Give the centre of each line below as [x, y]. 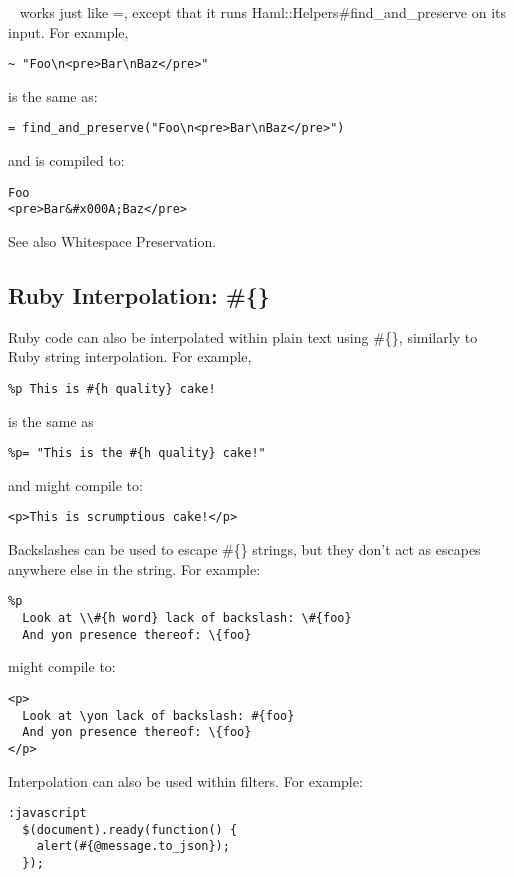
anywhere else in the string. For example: [134, 568]
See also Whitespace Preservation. [112, 241]
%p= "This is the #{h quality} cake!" [137, 453]
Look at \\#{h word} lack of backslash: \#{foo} [187, 617]
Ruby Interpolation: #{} [139, 294]
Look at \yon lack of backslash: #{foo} [158, 715]
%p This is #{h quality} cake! [112, 388]
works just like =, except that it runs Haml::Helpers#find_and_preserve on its [263, 12]
